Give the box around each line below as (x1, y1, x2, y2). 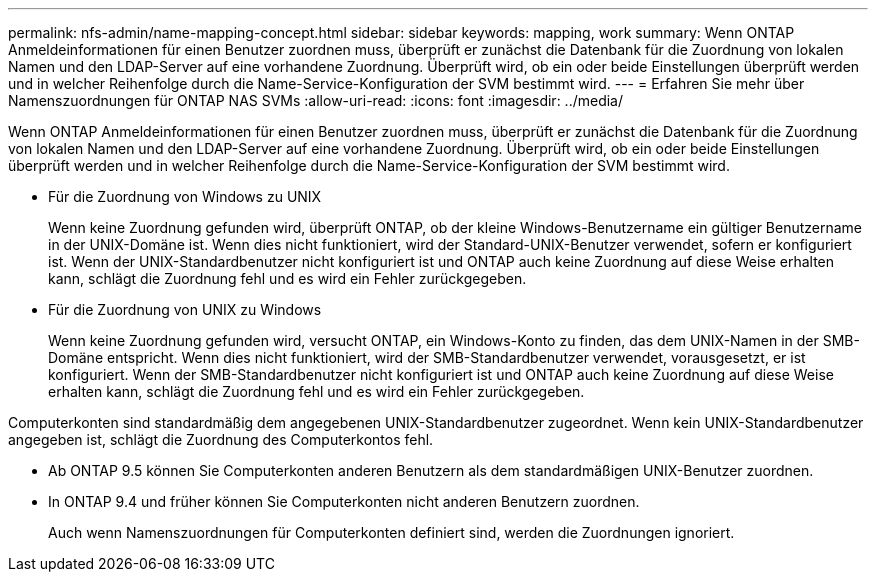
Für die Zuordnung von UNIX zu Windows (48, 301, 322, 318)
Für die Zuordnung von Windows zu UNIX (48, 188, 322, 205)
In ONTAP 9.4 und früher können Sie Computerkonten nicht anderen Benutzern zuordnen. (48, 493, 640, 510)
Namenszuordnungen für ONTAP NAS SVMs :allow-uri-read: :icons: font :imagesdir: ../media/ (8, 92, 624, 109)
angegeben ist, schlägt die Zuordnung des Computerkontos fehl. (8, 431, 434, 448)
